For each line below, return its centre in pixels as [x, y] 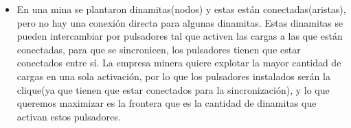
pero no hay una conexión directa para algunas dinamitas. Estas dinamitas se [180, 22]
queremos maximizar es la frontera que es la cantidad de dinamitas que [167, 103]
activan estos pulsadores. [69, 116]
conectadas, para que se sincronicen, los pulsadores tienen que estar [159, 49]
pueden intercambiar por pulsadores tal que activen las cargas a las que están [180, 36]
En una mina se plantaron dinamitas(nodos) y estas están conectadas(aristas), [181, 9]
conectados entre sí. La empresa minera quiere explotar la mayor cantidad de [179, 63]
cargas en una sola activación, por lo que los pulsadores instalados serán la [173, 76]
